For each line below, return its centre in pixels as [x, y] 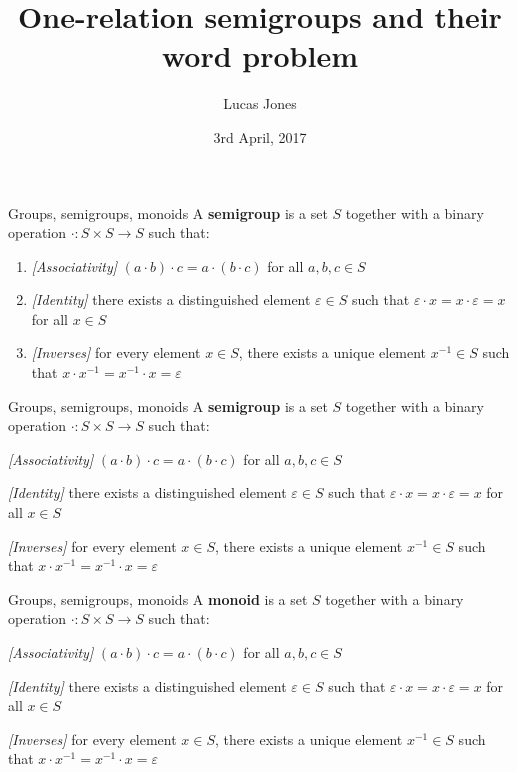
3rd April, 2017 [260, 136]
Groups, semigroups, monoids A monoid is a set [158, 598]
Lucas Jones [260, 103]
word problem [260, 55]
